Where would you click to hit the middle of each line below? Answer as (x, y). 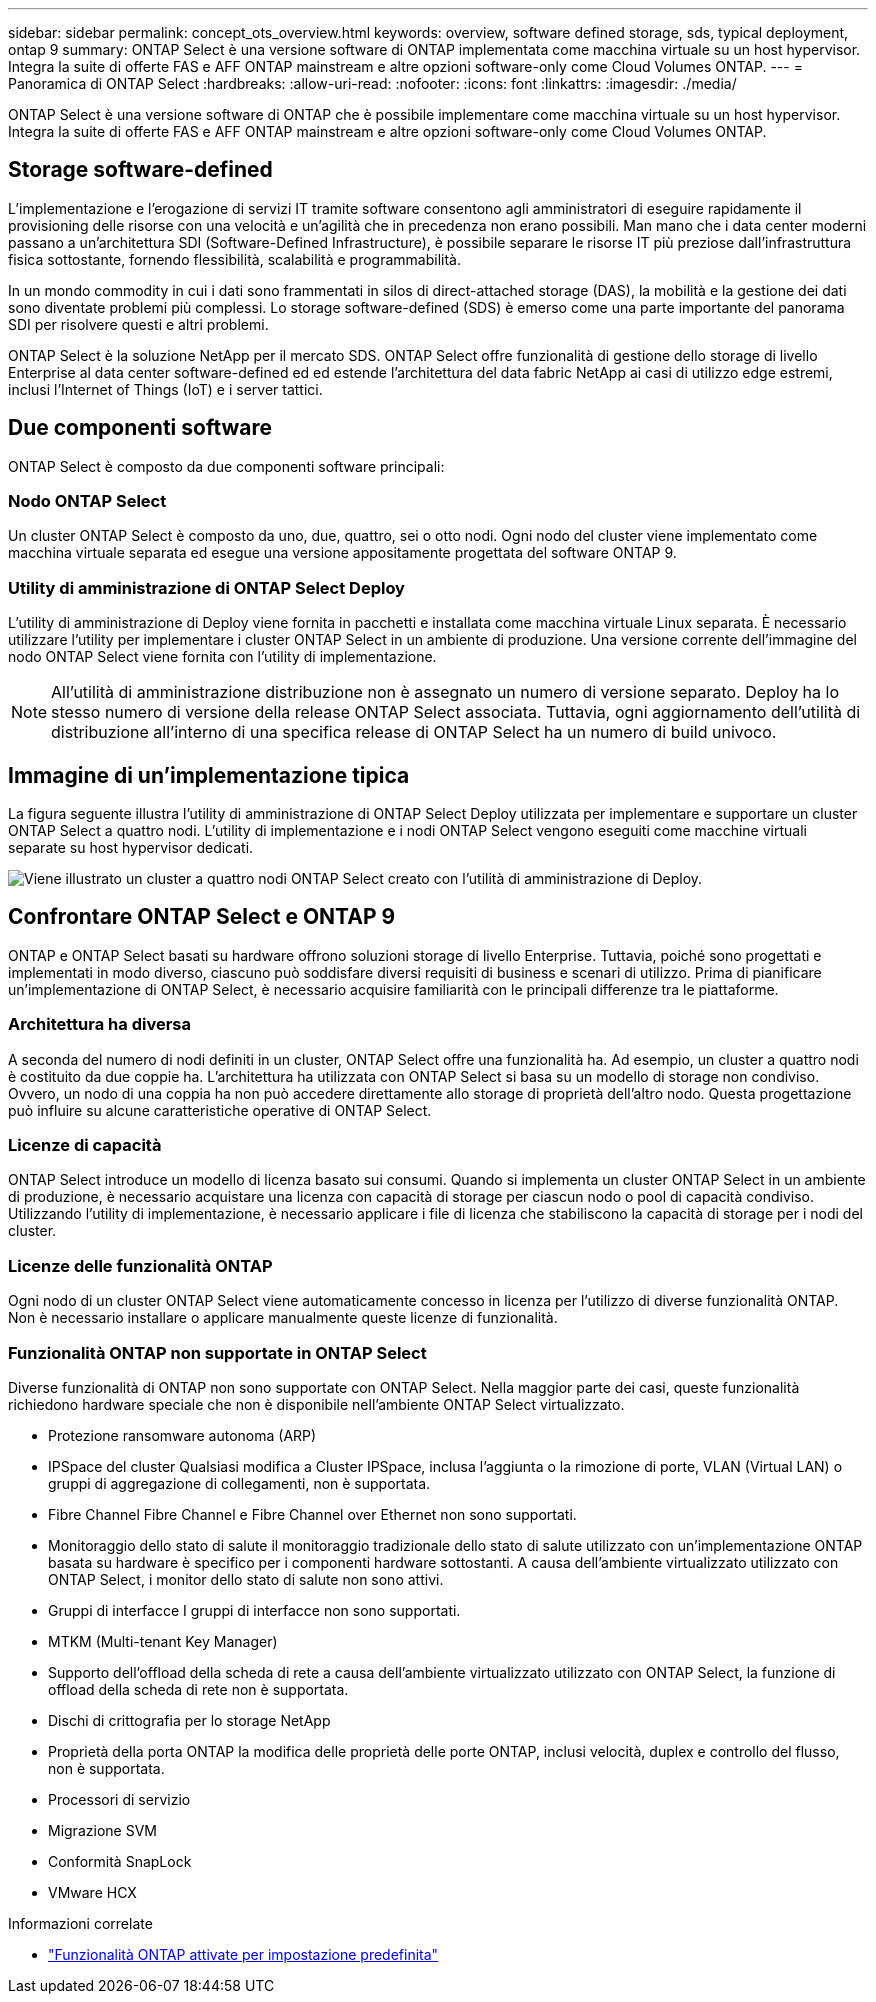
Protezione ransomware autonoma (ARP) (182, 1435)
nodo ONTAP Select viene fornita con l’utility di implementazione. (222, 657)
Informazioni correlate (80, 1923)
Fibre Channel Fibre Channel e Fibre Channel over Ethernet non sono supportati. (312, 1514)
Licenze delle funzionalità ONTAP (140, 1265)
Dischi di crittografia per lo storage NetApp (189, 1720)
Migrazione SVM (102, 1830)
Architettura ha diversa (99, 1024)
